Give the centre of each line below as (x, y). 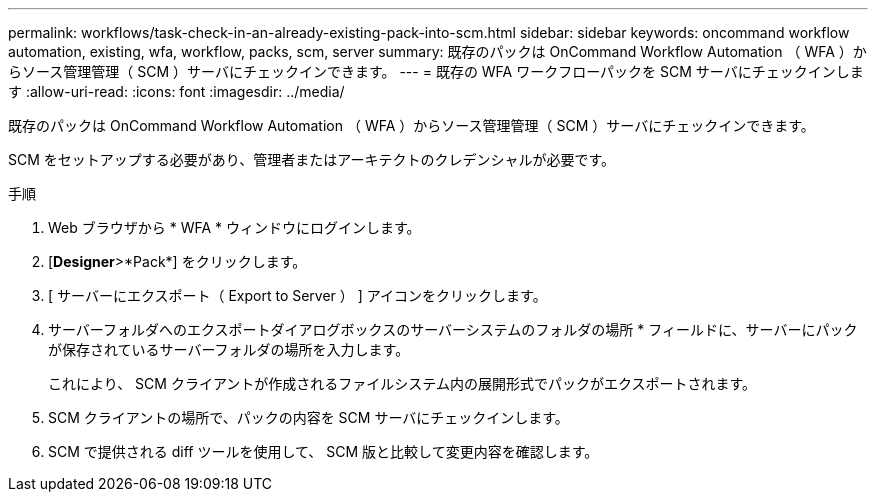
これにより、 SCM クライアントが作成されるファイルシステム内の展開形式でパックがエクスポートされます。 (402, 383)
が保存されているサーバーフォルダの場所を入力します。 (229, 349)
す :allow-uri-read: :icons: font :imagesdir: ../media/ (176, 91)
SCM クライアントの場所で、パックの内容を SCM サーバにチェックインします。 (308, 417)
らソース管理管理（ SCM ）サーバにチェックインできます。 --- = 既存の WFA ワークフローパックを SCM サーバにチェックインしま (436, 71)
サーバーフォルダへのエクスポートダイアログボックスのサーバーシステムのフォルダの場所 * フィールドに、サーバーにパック (453, 329)
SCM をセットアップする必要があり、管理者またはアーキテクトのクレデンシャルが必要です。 (311, 159)
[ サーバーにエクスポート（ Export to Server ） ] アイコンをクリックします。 (297, 295)
